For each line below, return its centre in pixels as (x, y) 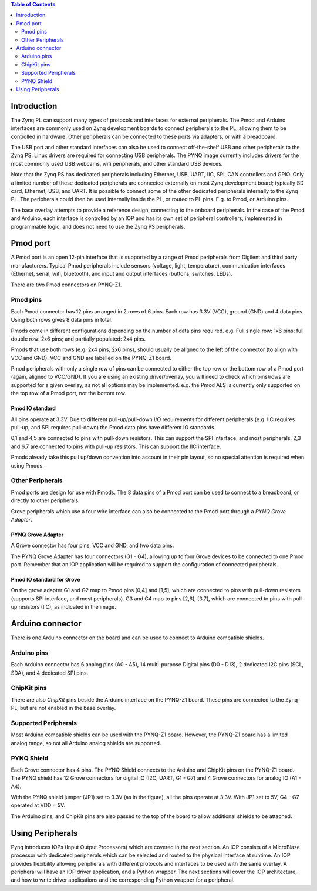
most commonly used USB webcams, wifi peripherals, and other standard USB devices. (117, 163)
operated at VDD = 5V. (38, 805)
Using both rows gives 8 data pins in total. (62, 320)
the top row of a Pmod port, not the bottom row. (68, 393)
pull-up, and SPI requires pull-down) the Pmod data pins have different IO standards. (113, 428)
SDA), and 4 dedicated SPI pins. (50, 673)
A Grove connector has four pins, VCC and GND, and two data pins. (92, 545)
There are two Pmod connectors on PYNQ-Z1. (66, 285)
